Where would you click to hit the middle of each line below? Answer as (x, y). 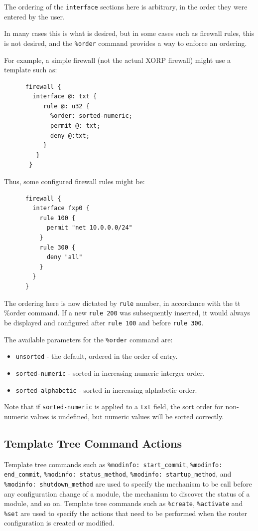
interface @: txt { (65, 97)
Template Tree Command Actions (93, 443)
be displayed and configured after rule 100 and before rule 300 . (104, 322)
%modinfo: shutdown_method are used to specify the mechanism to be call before (128, 483)
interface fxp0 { (61, 208)
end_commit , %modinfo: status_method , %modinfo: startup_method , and (118, 474)
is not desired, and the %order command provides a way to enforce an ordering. (126, 43)
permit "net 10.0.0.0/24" (89, 228)
